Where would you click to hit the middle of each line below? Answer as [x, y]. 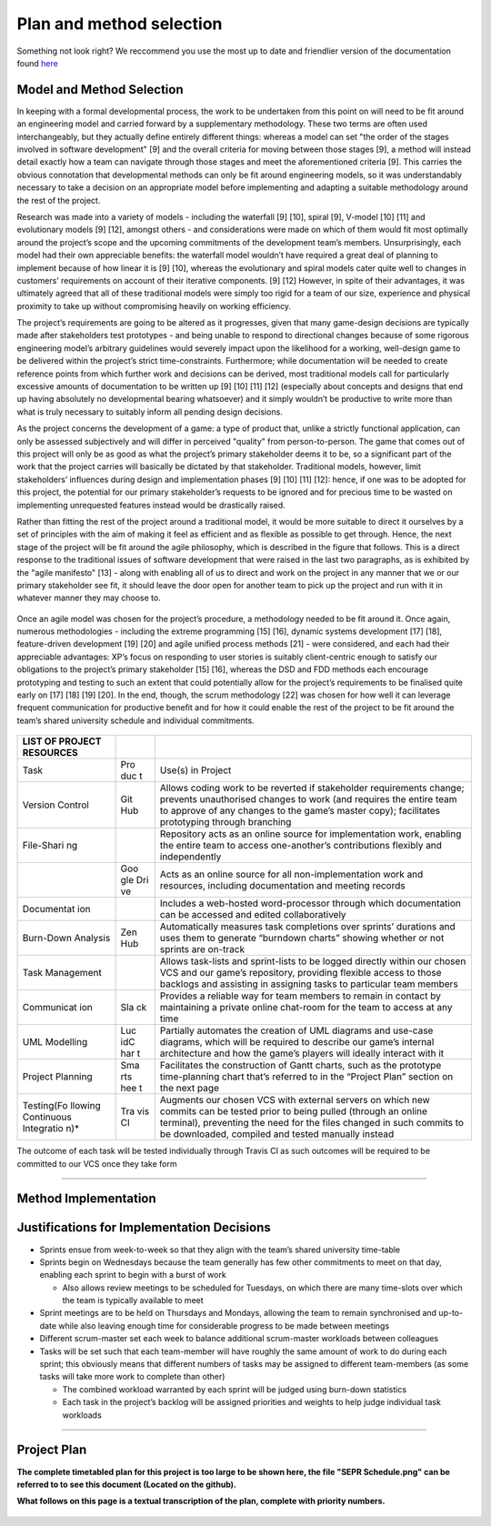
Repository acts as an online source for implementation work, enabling [311, 834]
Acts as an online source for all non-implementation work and [291, 875]
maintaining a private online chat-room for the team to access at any [306, 1008]
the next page [190, 1089]
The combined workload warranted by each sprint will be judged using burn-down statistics [235, 1389]
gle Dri [135, 880]
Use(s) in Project [195, 770]
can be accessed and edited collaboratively [253, 915]
